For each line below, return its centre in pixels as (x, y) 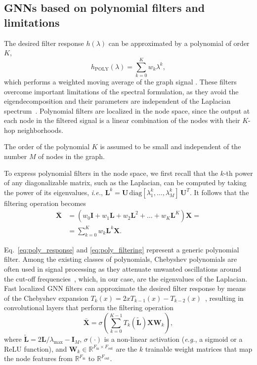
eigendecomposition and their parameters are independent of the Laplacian (117, 101)
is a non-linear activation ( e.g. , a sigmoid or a (173, 339)
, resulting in (224, 298)
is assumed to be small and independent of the (171, 146)
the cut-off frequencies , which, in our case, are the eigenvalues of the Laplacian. (126, 278)
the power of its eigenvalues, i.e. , (53, 192)
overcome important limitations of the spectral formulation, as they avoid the (121, 91)
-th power (238, 173)
